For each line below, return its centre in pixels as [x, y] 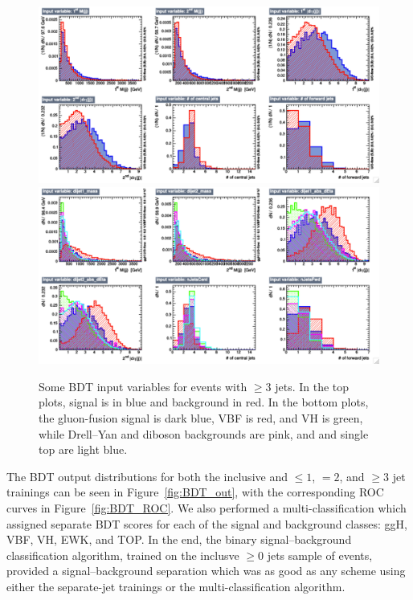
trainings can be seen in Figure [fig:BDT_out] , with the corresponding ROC [195, 492]
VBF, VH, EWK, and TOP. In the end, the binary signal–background [179, 539]
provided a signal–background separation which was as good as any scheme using [206, 571]
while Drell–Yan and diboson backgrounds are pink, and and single [204, 433]
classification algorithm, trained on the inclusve [123, 555]
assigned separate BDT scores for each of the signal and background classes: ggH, [207, 523]
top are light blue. [83, 449]
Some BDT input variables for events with [143, 386]
